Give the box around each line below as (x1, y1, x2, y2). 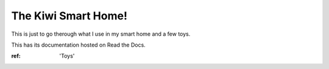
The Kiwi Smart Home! (11, 9, 128, 22)
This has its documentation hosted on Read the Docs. (11, 41, 146, 48)
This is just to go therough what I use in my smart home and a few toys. (11, 30, 191, 38)
